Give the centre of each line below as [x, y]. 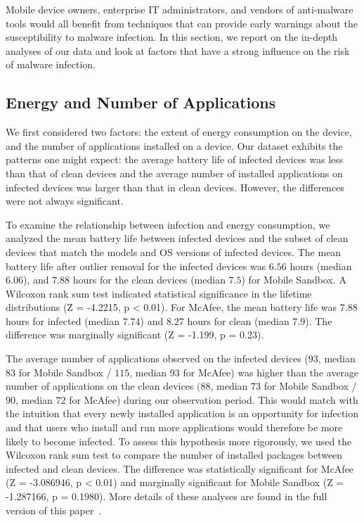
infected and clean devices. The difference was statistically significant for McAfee [180, 468]
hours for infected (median [63, 320]
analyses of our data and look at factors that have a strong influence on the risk [178, 50]
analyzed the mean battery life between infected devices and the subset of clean [177, 238]
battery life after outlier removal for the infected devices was [136, 266]
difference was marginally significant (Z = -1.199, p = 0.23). [135, 335]
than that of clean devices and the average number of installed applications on [174, 173]
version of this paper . [54, 510]
